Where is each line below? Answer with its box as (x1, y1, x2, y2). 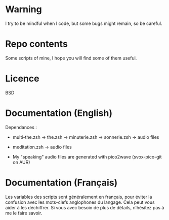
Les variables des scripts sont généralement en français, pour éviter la (5, 194, 152, 200)
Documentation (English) (5, 108, 113, 119)
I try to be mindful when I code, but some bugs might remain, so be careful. (5, 20, 162, 26)
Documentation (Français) (5, 177, 118, 188)
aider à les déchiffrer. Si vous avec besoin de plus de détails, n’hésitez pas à (5, 204, 164, 210)
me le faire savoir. (5, 210, 43, 216)
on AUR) (12, 159, 30, 165)
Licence (5, 73, 39, 84)
